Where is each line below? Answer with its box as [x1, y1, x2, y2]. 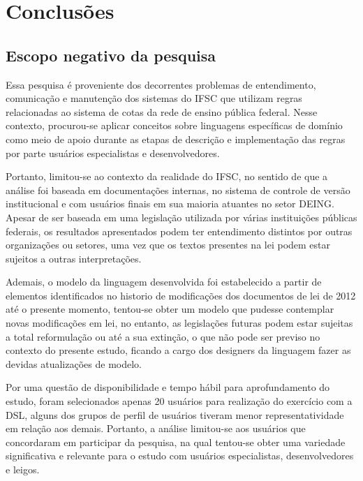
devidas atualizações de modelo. [6, 356, 142, 371]
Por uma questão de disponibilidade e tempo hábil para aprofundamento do [6, 380, 330, 394]
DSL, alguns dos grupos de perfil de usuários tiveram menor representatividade [6, 407, 344, 422]
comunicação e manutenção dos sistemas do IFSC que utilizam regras [6, 91, 302, 105]
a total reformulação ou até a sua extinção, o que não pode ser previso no [6, 329, 320, 343]
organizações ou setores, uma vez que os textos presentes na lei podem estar [6, 237, 331, 252]
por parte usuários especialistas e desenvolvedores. [6, 145, 220, 160]
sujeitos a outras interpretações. [6, 251, 142, 265]
